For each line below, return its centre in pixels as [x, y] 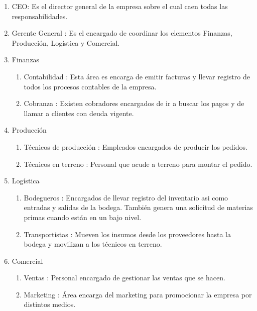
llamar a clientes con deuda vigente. [79, 113]
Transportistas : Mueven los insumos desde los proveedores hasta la [127, 234]
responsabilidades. [40, 16]
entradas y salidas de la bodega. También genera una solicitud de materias [138, 207]
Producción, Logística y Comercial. [66, 42]
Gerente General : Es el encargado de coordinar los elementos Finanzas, [122, 33]
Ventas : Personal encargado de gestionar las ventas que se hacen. [124, 278]
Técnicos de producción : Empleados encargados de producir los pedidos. [136, 146]
